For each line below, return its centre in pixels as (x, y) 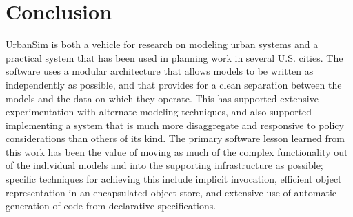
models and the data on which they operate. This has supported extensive (162, 98)
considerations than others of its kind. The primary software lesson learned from (175, 138)
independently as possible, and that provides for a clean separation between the (174, 84)
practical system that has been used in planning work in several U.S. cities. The (174, 57)
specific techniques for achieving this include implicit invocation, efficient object (174, 179)
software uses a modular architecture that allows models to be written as (160, 71)
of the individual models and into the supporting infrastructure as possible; (164, 165)
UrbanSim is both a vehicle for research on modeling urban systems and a (162, 44)
